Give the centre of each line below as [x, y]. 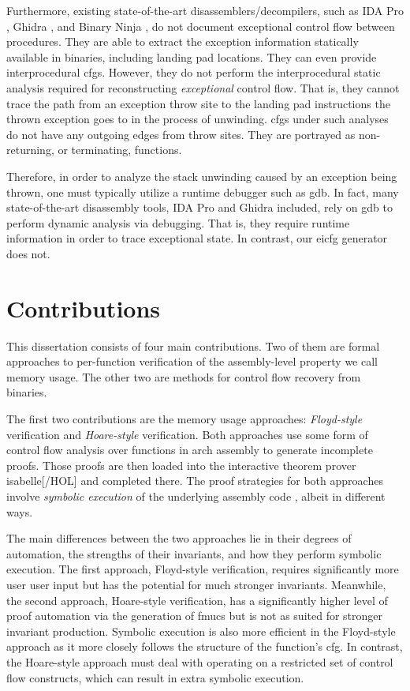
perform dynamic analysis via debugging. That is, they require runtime [178, 222]
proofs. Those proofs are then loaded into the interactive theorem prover [181, 465]
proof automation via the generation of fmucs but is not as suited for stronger [195, 616]
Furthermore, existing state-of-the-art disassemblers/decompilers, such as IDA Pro [205, 10]
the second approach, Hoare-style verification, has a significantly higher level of [197, 600]
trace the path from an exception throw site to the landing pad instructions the [198, 103]
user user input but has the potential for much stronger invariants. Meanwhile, [196, 584]
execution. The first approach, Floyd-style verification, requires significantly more [203, 569]
